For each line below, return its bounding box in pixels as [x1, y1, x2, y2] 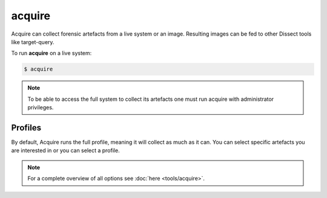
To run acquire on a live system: [11, 49, 92, 57]
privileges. [27, 104, 54, 111]
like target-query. [11, 38, 54, 45]
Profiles [11, 123, 42, 133]
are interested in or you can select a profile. [11, 147, 121, 154]
